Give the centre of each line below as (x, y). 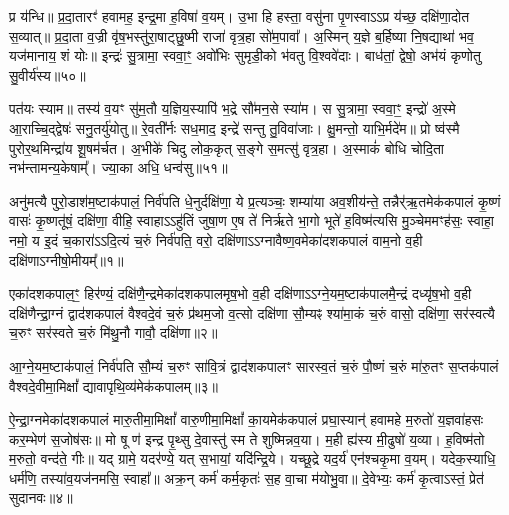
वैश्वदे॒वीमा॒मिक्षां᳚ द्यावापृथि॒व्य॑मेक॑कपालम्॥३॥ (113, 385)
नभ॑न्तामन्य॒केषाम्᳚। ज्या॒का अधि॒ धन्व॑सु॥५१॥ (118, 167)
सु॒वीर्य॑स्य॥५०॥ (47, 74)
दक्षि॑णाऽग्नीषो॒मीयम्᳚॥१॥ (66, 259)
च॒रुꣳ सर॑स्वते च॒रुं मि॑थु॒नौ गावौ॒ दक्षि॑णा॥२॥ (113, 332)
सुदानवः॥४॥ (41, 497)
